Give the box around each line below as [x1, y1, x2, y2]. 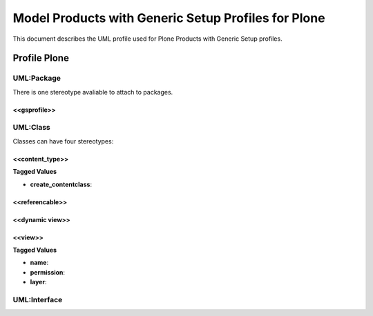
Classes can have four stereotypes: [12, 137, 114, 145]
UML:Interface [12, 295, 63, 304]
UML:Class [12, 123, 51, 132]
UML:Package [12, 73, 61, 83]
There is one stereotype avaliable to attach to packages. [12, 88, 173, 96]
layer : [30, 278, 47, 286]
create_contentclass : [30, 180, 93, 188]
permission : [30, 268, 66, 276]
